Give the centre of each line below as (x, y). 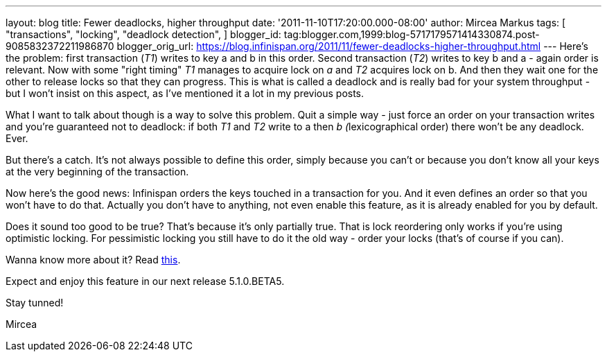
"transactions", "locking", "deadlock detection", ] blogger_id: (143, 34)
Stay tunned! (35, 303)
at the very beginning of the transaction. (97, 172)
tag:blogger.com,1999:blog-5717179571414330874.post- (412, 34)
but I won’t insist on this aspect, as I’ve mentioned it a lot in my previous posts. (185, 93)
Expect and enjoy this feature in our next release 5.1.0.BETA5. (145, 281)
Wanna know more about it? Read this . (93, 260)
